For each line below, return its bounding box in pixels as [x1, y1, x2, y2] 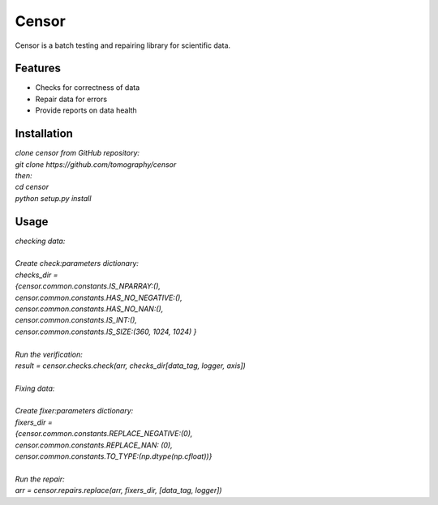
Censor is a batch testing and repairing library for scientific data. [15, 41, 231, 50]
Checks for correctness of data [35, 83, 140, 92]
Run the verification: [15, 349, 83, 359]
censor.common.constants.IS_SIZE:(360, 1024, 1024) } [15, 327, 197, 336]
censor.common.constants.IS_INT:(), [15, 315, 138, 325]
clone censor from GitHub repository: [15, 148, 140, 158]
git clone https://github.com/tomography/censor [15, 159, 177, 169]
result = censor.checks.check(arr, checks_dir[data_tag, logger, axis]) [15, 361, 247, 370]
